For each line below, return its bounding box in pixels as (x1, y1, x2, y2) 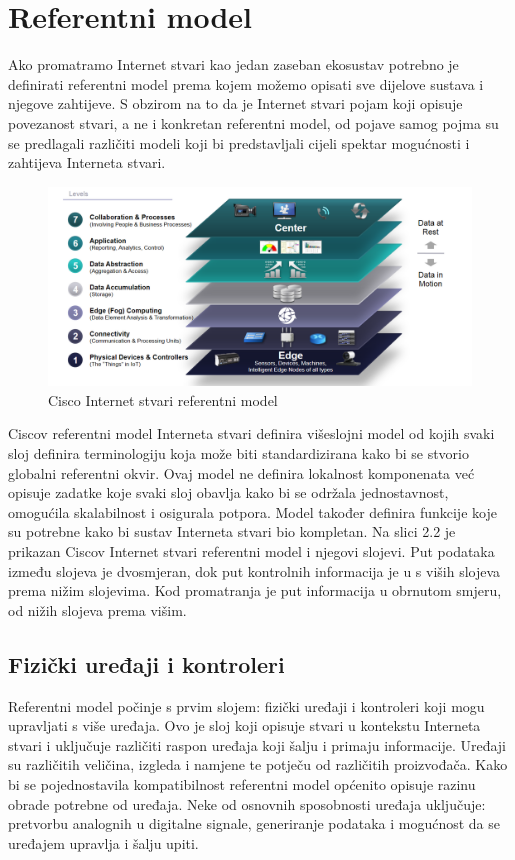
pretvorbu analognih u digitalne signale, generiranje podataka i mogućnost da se (8, 813, 500, 834)
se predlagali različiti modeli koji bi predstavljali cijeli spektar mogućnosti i (8, 132, 470, 153)
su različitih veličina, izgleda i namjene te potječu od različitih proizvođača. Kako (8, 754, 508, 775)
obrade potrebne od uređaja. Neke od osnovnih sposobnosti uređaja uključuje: (8, 793, 486, 814)
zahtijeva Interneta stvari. (8, 152, 166, 173)
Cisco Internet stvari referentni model (48, 389, 278, 410)
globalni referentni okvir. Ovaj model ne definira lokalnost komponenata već (8, 462, 475, 483)
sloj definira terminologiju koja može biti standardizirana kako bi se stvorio (8, 443, 469, 464)
